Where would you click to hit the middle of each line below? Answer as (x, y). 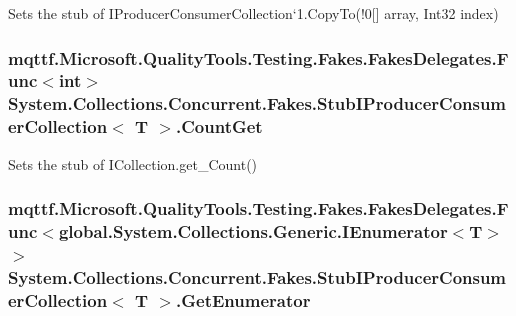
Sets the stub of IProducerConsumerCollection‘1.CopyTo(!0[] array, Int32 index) (253, 13)
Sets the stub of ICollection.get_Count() (133, 163)
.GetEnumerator (243, 299)
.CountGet (219, 126)
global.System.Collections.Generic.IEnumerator (253, 231)
